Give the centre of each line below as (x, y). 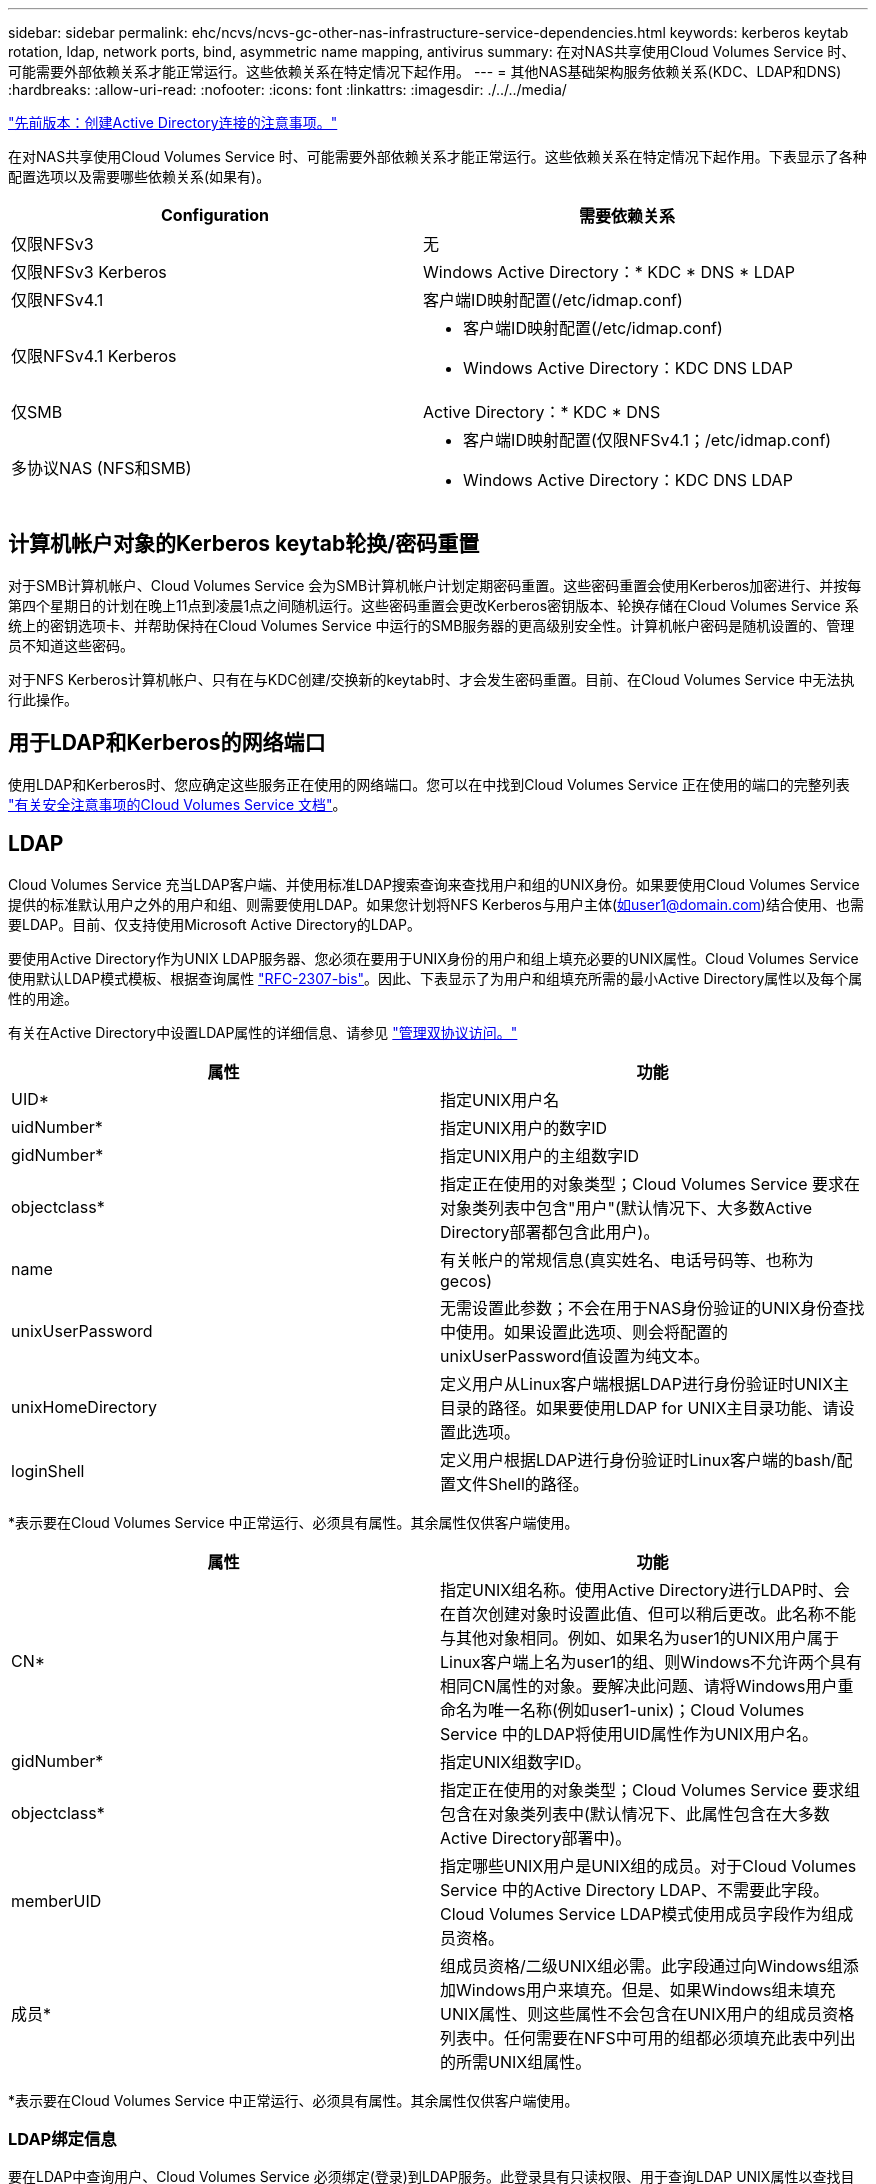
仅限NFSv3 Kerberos (89, 272)
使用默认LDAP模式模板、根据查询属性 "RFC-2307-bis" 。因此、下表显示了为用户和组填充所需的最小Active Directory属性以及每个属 (435, 978)
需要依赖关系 (627, 216)
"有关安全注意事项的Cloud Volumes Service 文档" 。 (177, 804)
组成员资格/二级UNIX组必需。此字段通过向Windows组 (641, 1965)
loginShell (48, 1470)
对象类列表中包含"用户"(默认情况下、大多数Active (626, 1207)
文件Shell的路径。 (522, 1483)
